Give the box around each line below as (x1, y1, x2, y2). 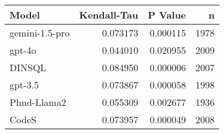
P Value (148, 8, 186, 22)
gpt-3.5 (10, 78, 39, 92)
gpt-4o (10, 43, 36, 57)
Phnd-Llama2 (10, 95, 66, 109)
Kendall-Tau (79, 8, 139, 22)
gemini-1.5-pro (10, 26, 70, 39)
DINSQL (10, 60, 47, 74)
